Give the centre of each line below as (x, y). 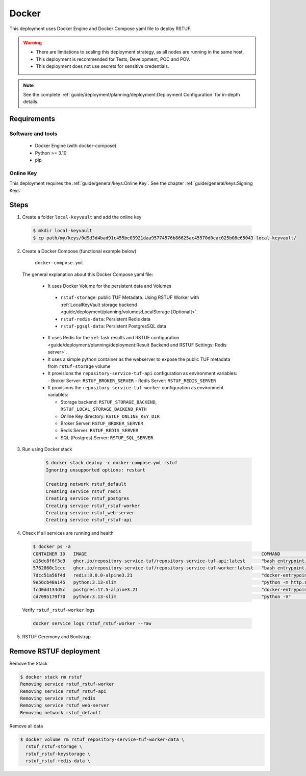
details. (31, 102)
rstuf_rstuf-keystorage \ (58, 754)
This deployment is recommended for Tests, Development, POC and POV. (113, 59)
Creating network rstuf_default (86, 484)
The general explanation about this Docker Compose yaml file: (88, 274)
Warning (32, 42)
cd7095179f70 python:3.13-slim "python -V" (162, 597)
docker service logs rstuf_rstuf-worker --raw (92, 623)
